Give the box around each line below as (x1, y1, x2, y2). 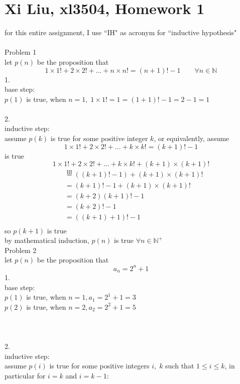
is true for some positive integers (49, 360, 150, 371)
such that (165, 360, 194, 371)
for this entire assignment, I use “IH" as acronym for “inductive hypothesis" (5, 27, 237, 38)
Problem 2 (5, 244, 37, 255)
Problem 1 (5, 47, 37, 57)
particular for (5, 370, 46, 380)
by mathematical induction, (5, 235, 89, 245)
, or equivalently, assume (154, 133, 229, 144)
